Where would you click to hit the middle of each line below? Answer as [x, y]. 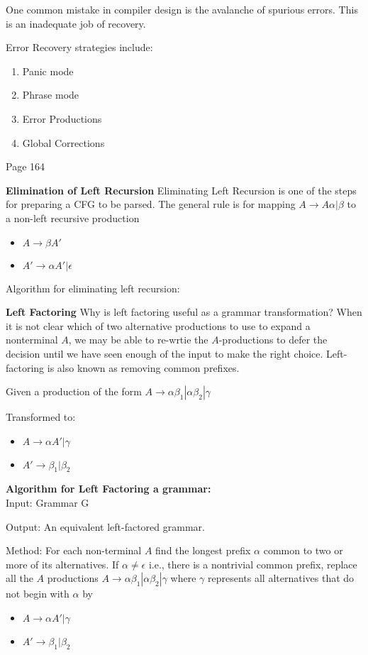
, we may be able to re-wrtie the [138, 340]
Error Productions [62, 118]
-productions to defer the [273, 340]
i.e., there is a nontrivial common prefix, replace [253, 564]
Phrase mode [51, 95]
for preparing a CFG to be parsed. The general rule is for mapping [151, 204]
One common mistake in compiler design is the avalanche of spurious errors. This [182, 9]
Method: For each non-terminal [74, 550]
